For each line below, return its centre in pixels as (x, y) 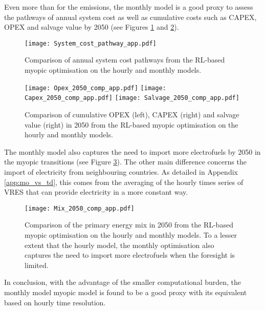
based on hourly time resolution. (55, 302)
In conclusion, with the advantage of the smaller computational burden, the (123, 282)
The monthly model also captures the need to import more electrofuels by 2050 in (132, 151)
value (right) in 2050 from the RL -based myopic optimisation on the (131, 124)
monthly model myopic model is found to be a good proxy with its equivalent (126, 292)
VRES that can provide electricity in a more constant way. (96, 192)
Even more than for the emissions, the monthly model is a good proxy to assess (129, 7)
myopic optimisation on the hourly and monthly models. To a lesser (131, 234)
